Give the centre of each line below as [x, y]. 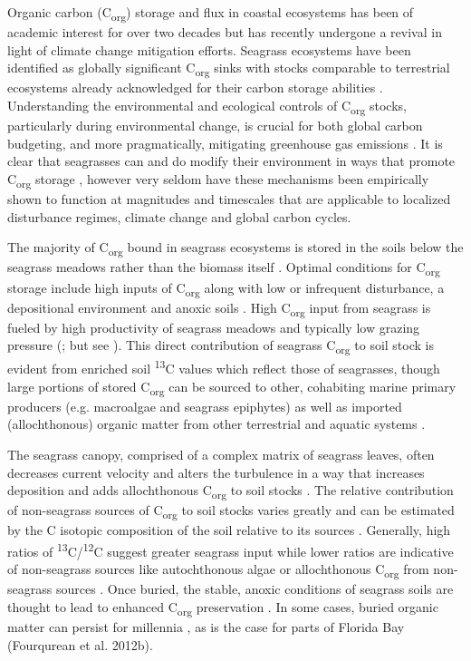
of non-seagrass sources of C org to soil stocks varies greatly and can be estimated [231, 511]
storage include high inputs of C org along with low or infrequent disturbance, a [226, 288]
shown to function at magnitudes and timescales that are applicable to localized [229, 199]
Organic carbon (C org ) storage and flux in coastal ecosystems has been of [211, 13]
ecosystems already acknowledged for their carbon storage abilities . [195, 87]
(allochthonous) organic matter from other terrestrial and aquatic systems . [216, 424]
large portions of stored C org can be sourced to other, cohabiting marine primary [232, 387]
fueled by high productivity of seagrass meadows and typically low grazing [214, 327]
